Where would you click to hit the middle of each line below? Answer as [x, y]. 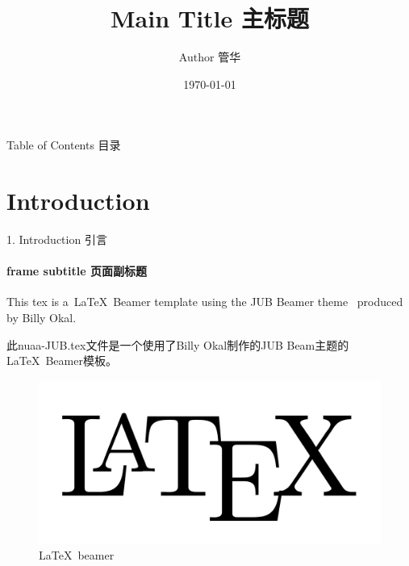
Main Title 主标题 [210, 18]
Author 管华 [210, 57]
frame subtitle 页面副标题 [77, 271]
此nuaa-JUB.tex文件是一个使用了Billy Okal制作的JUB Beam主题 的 [178, 344]
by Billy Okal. [42, 318]
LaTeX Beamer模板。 [62, 361]
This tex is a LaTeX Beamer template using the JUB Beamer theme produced [205, 302]
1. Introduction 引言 [57, 239]
